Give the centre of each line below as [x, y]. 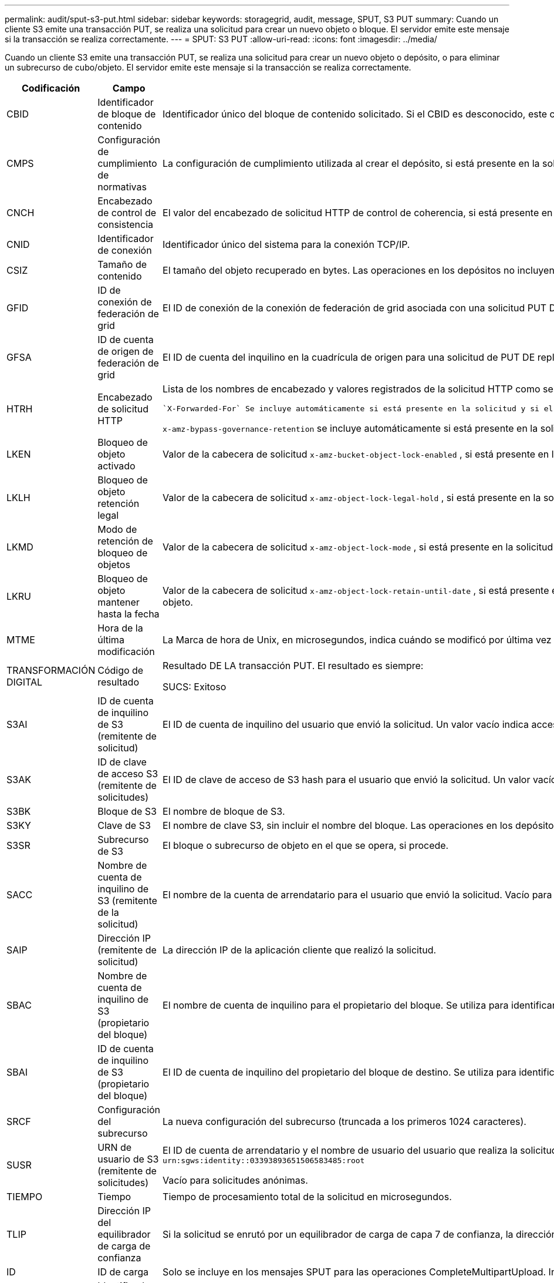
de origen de [126, 351]
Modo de [117, 529]
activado [116, 466]
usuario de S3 [128, 1159]
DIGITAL [25, 682]
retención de [125, 541]
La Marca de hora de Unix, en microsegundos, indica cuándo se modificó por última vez [357, 640]
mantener [119, 602]
